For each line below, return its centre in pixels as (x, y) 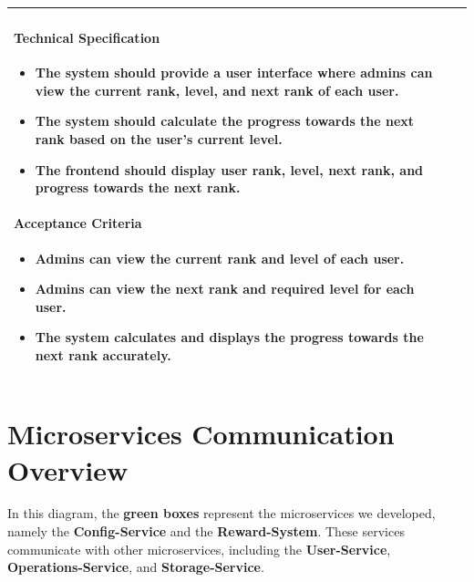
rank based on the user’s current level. (159, 139)
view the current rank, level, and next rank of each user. (217, 90)
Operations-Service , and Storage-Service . (136, 567)
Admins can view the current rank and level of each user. (220, 258)
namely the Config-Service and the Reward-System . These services (206, 531)
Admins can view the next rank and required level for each (225, 289)
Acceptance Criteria (78, 223)
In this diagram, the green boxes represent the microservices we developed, (222, 513)
